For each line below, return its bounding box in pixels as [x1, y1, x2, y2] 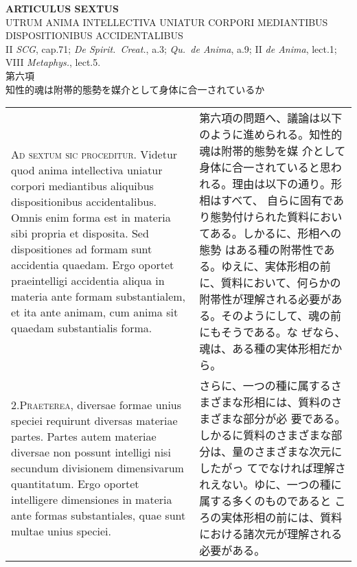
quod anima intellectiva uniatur [11, 162, 163, 178]
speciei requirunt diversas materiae [11, 412, 178, 428]
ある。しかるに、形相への [209, 225, 342, 242]
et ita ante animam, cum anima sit [11, 304, 178, 321]
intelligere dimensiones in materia [11, 491, 172, 507]
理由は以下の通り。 [232, 176, 331, 192]
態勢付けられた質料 [210, 209, 310, 225]
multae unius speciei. [11, 522, 111, 539]
